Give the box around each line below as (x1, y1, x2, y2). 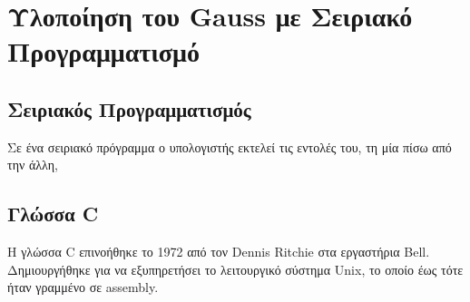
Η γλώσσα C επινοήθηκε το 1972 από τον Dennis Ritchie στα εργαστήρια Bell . (7, 242, 430, 261)
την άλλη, (7, 155, 58, 174)
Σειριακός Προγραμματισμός (7, 94, 251, 122)
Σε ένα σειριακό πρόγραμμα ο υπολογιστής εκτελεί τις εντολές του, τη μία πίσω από (7, 137, 452, 156)
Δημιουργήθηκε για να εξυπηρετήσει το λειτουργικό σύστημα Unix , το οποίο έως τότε (7, 259, 464, 278)
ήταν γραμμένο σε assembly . (7, 278, 159, 297)
